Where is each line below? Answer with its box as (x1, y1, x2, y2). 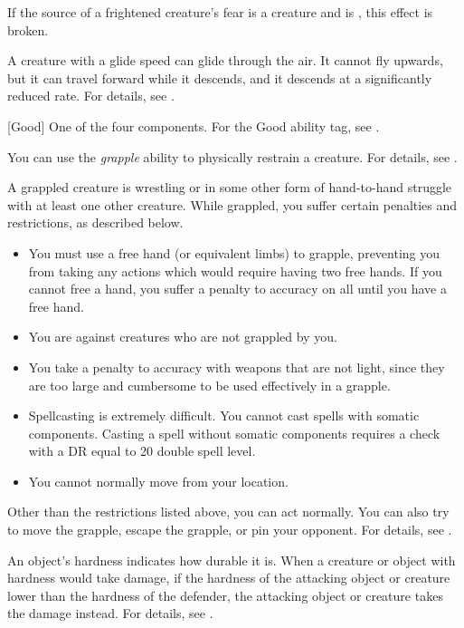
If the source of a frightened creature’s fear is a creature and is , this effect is (7, 3, 433, 21)
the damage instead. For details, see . (7, 604, 213, 623)
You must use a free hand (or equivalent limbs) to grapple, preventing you (28, 243, 440, 262)
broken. (7, 20, 49, 39)
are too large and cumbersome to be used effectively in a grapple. (28, 375, 391, 394)
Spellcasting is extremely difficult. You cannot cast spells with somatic (28, 406, 420, 425)
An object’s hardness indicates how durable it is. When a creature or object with (7, 550, 456, 569)
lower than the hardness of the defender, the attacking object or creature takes (7, 585, 443, 604)
